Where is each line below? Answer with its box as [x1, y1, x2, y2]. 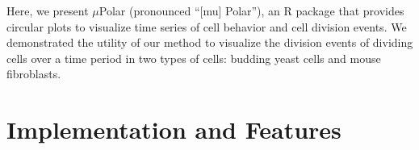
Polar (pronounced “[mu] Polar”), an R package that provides [98, 2, 404, 19]
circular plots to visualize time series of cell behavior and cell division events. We [6, 18, 407, 35]
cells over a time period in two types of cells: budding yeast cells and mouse [6, 49, 381, 66]
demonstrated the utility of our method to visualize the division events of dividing [6, 34, 413, 51]
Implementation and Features [6, 113, 341, 146]
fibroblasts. [6, 65, 61, 82]
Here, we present [6, 2, 89, 19]
